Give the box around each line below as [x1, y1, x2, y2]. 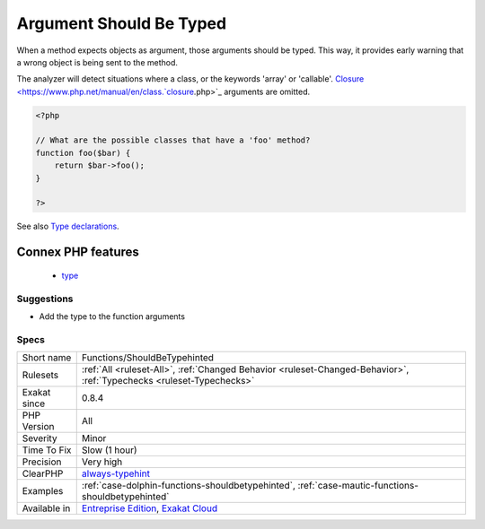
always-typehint [81, 467, 151, 480]
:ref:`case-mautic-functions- [297, 480, 419, 492]
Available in [22, 502, 71, 515]
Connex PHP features [16, 245, 139, 260]
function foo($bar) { [35, 148, 131, 158]
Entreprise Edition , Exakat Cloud [81, 502, 218, 515]
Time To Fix [22, 444, 72, 456]
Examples [22, 485, 64, 498]
